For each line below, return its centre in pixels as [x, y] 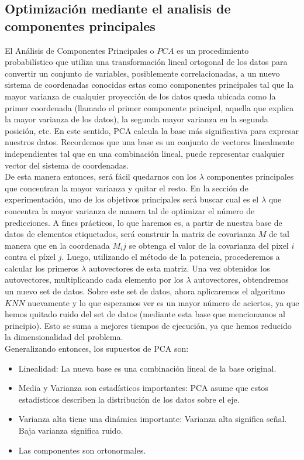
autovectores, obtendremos [241, 279]
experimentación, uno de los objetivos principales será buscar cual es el [132, 199]
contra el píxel [30, 257]
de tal [279, 234]
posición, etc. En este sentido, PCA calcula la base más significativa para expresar [152, 130]
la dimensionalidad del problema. [64, 337]
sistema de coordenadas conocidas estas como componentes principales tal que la [149, 85]
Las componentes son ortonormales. [82, 450]
